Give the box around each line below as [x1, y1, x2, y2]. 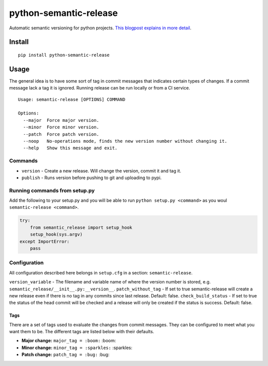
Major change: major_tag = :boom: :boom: [21, 338, 116, 344]
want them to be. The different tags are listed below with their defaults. [9, 329, 154, 335]
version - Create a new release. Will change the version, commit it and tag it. [21, 168, 181, 174]
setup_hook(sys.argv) [30, 232, 83, 237]
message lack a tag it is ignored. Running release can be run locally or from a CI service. [9, 85, 191, 91]
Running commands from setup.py [9, 187, 95, 194]
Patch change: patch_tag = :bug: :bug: [21, 352, 110, 358]
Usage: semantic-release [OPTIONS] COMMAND [18, 96, 126, 102]
